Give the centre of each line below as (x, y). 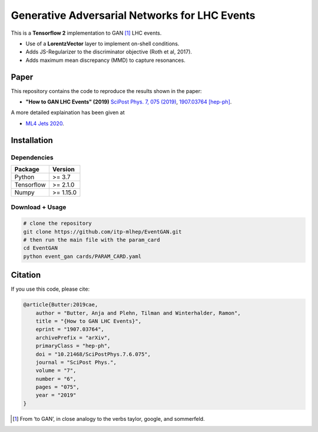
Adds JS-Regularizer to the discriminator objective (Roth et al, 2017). (109, 52)
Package (27, 169)
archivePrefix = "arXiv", (73, 338)
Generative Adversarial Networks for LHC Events (133, 15)
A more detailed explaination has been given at (68, 112)
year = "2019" (56, 395)
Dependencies (32, 157)
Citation (26, 275)
